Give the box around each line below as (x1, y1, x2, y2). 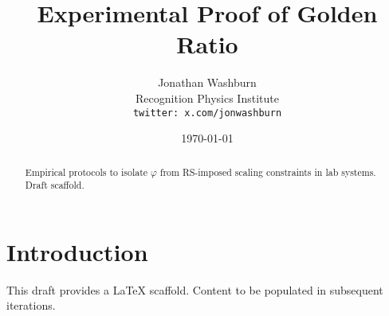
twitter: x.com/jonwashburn (132, 107, 282, 119)
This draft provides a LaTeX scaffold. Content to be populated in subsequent (6, 281, 383, 298)
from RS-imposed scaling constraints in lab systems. (159, 165, 376, 178)
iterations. (6, 297, 56, 314)
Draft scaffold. (25, 178, 84, 192)
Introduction (6, 235, 148, 267)
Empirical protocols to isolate (25, 165, 148, 178)
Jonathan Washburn (158, 74, 257, 91)
